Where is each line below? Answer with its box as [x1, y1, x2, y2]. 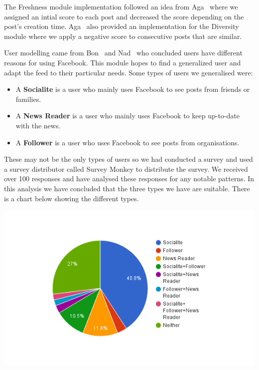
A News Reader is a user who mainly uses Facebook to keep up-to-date [15, 110, 240, 121]
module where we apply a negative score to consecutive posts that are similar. [4, 30, 242, 41]
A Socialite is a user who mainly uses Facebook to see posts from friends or [15, 84, 250, 94]
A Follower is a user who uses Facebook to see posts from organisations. [15, 137, 240, 147]
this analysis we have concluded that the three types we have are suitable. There [4, 183, 250, 193]
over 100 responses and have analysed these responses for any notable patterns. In [4, 173, 255, 184]
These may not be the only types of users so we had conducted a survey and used [4, 154, 253, 164]
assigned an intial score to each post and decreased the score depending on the [4, 11, 244, 21]
